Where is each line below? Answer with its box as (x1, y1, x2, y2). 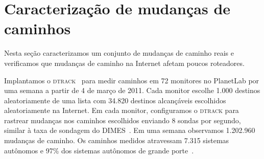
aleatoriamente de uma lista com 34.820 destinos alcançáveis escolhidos (4, 95, 226, 105)
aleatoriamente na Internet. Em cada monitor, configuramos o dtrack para (4, 105, 239, 116)
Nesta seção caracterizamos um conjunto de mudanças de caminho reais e (4, 48, 234, 58)
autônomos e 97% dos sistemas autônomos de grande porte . (4, 145, 194, 155)
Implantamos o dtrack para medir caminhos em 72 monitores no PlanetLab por (4, 75, 259, 85)
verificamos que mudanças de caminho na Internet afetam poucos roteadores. (4, 57, 245, 68)
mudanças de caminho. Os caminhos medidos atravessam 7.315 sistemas (4, 135, 229, 146)
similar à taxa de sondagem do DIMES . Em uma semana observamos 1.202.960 (4, 125, 255, 135)
